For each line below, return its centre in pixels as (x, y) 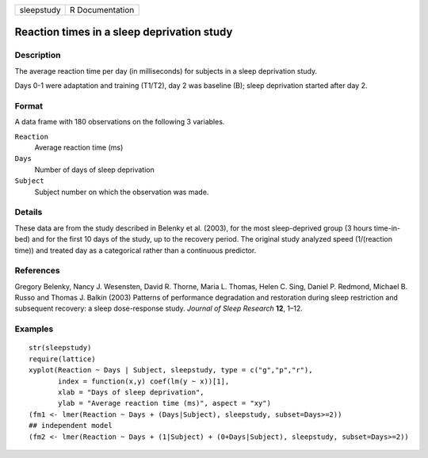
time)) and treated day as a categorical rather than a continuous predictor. (136, 250)
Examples (34, 329)
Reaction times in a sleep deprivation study (124, 32)
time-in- (387, 228)
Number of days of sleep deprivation (94, 170)
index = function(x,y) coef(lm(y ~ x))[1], (144, 381)
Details (29, 212)
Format (29, 105)
